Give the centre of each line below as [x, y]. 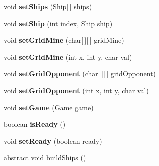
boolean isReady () [35, 124]
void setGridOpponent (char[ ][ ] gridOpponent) [80, 74]
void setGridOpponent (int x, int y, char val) [76, 90]
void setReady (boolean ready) [53, 140]
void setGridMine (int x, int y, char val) [68, 57]
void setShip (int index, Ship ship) [58, 23]
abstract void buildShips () [45, 157]
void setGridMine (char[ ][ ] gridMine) [64, 40]
